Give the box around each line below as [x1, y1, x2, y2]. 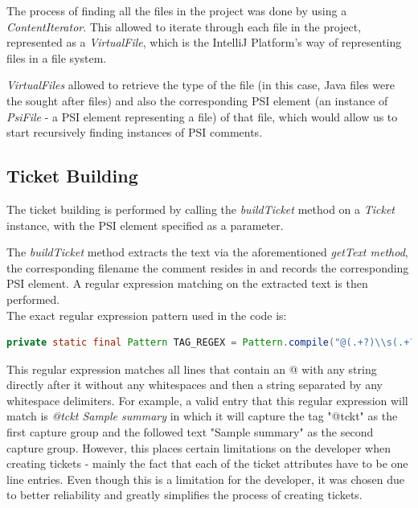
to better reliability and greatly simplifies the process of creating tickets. [6, 486, 363, 503]
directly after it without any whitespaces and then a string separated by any [6, 376, 383, 393]
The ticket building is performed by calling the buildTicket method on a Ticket [6, 200, 395, 217]
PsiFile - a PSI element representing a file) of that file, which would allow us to [6, 108, 398, 125]
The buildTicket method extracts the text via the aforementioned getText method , [6, 244, 408, 260]
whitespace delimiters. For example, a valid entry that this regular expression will [6, 391, 408, 408]
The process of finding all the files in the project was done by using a [6, 2, 347, 18]
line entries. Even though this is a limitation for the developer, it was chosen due [6, 470, 404, 487]
